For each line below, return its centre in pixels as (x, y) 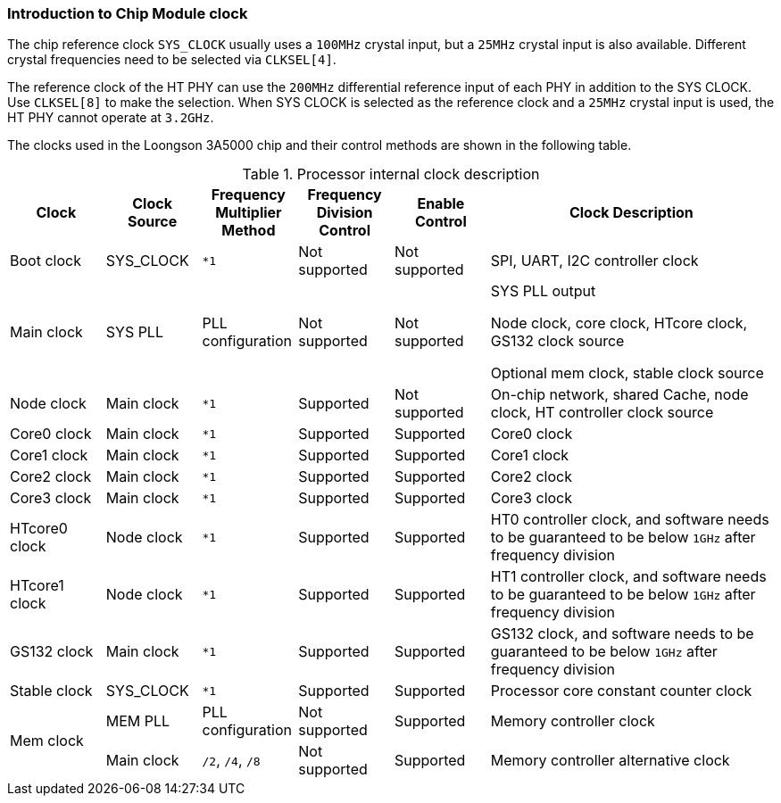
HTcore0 (39, 529)
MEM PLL (138, 721)
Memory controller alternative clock (610, 761)
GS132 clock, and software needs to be (622, 634)
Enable (441, 204)
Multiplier (249, 213)
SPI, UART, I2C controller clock (594, 261)
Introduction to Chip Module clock (128, 13)
